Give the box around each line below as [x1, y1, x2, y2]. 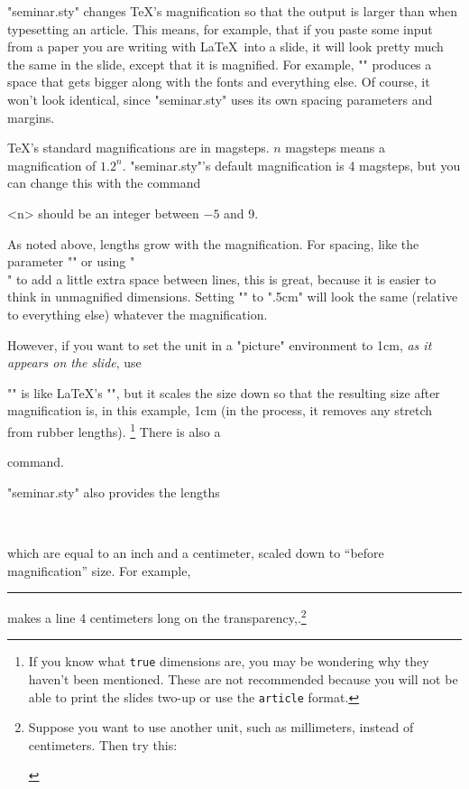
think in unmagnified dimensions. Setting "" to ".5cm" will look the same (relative [7, 287, 458, 306]
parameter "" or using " [7, 252, 135, 271]
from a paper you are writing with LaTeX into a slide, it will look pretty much [7, 37, 444, 56]
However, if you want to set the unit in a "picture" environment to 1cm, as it [7, 335, 432, 354]
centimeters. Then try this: [28, 735, 178, 754]
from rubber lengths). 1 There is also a [7, 419, 221, 441]
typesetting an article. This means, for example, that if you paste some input [7, 19, 433, 38]
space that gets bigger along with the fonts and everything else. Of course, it [7, 72, 430, 91]
